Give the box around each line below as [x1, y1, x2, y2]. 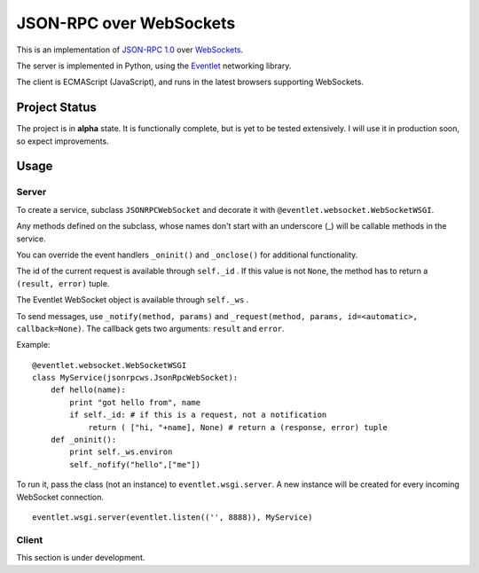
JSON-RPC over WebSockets [16, 13, 236, 33]
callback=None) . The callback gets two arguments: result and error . [16, 323, 285, 334]
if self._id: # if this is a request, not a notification [69, 410, 327, 420]
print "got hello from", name [69, 397, 201, 407]
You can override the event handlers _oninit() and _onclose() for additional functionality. [16, 249, 358, 260]
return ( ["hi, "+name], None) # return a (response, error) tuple [88, 422, 388, 432]
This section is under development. [16, 553, 145, 563]
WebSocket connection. [16, 491, 105, 502]
